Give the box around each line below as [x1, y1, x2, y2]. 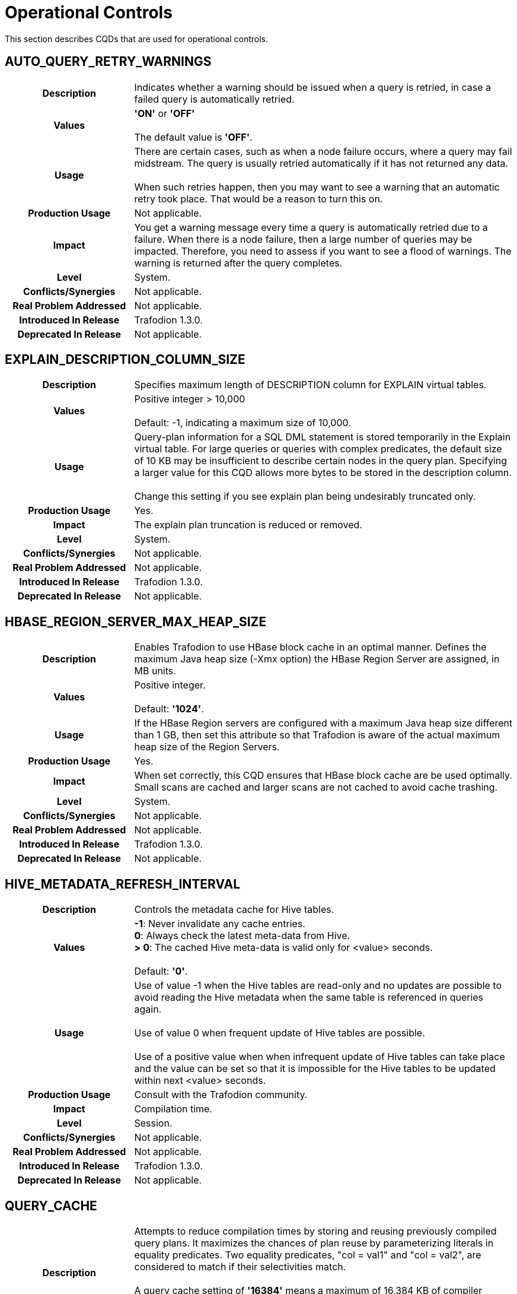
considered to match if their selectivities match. [134, 1260, 346, 1273]
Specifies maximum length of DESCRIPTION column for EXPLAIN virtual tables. [134, 379, 487, 391]
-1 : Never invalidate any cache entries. [134, 918, 305, 930]
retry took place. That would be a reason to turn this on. [134, 192, 383, 205]
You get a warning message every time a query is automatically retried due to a [134, 221, 488, 233]
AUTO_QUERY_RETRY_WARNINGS [5, 54, 212, 69]
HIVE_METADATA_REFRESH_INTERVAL [5, 876, 241, 892]
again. [134, 1003, 162, 1016]
